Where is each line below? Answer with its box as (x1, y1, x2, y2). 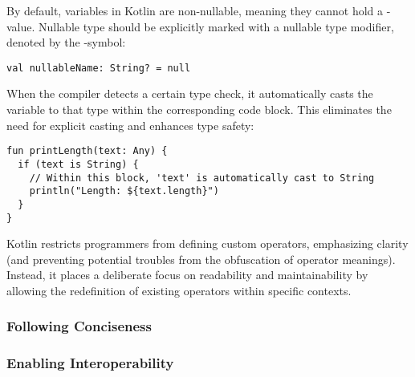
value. (6, 18, 35, 34)
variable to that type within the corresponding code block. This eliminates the (6, 101, 392, 118)
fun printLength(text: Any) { (6, 145, 168, 157)
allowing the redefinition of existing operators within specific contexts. (6, 282, 352, 298)
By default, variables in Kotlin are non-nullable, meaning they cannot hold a (6, 2, 384, 18)
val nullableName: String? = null (6, 62, 191, 74)
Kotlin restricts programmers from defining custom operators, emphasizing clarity (6, 235, 409, 252)
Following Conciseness (6, 316, 152, 336)
